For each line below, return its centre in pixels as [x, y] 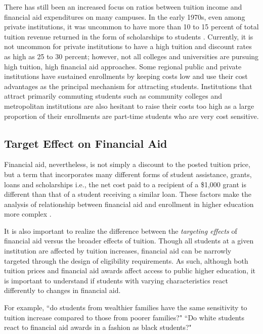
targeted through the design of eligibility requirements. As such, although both [126, 260]
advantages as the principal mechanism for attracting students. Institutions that [128, 86]
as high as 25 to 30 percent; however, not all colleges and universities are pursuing [131, 56]
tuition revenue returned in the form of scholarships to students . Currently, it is [129, 36]
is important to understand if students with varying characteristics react [116, 280]
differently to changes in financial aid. [62, 290]
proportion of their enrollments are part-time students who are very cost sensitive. [131, 116]
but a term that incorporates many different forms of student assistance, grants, [128, 174]
